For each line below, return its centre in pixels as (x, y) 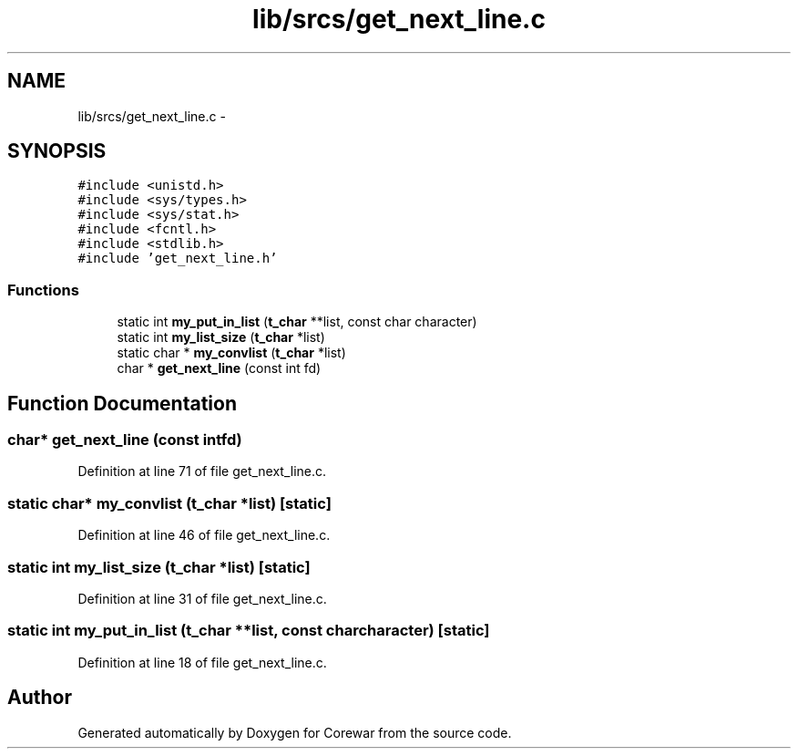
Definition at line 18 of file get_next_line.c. (202, 662)
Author (40, 698)
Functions (43, 290)
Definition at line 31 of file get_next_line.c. (202, 598)
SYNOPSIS (57, 151)
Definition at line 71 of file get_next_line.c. (202, 471)
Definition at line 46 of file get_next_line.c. (204, 535)
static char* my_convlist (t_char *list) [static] (169, 503)
